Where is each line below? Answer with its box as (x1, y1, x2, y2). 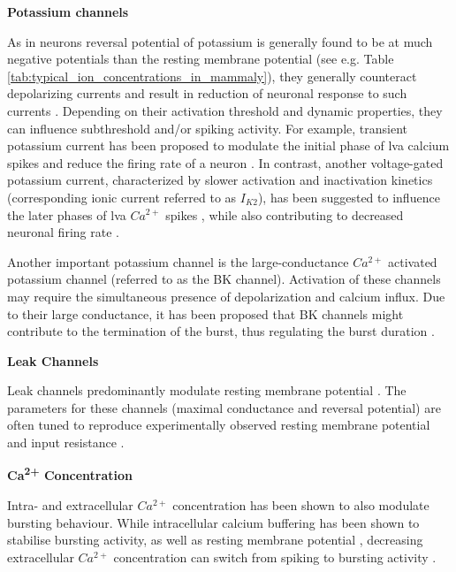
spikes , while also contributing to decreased (165, 205, 404, 224)
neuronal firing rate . (7, 223, 119, 241)
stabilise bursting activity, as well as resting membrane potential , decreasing (7, 530, 423, 549)
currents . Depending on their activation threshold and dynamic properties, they (7, 101, 443, 119)
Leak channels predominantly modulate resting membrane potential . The (7, 381, 407, 400)
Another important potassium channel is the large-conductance (7, 252, 349, 271)
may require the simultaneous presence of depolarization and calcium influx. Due (7, 286, 445, 305)
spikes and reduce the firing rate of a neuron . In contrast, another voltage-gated (7, 153, 444, 172)
